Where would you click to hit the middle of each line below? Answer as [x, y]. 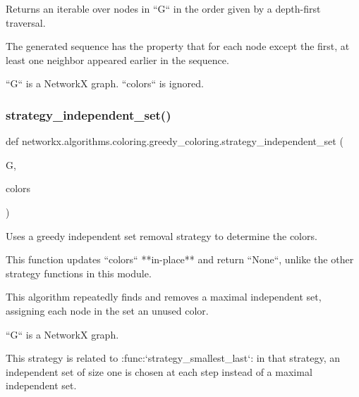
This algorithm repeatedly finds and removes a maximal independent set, [164, 297]
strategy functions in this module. [79, 273]
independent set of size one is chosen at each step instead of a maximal [159, 371]
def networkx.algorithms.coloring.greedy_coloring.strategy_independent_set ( [175, 141]
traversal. [26, 22]
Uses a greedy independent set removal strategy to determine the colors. [162, 235]
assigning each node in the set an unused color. [107, 310]
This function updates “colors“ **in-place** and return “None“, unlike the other [180, 259]
